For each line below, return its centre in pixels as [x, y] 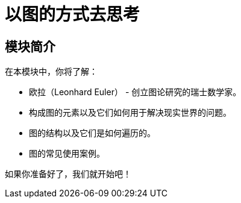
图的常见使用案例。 [67, 154]
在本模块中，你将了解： [51, 72]
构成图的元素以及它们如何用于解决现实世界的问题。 [130, 113]
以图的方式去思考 [73, 14]
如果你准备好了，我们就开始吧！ [68, 174]
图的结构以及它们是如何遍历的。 [92, 133]
